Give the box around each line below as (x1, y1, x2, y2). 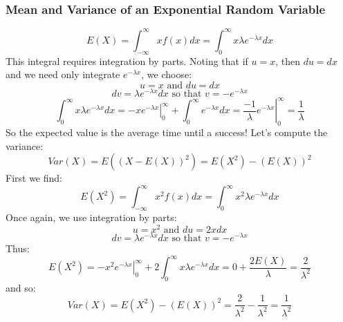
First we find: (6, 171, 62, 185)
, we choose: (141, 67, 192, 82)
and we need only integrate (6, 67, 120, 82)
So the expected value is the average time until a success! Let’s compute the (6, 125, 328, 140)
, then (275, 53, 300, 68)
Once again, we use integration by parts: (6, 210, 177, 225)
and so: (6, 280, 36, 294)
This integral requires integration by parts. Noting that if (6, 53, 248, 68)
